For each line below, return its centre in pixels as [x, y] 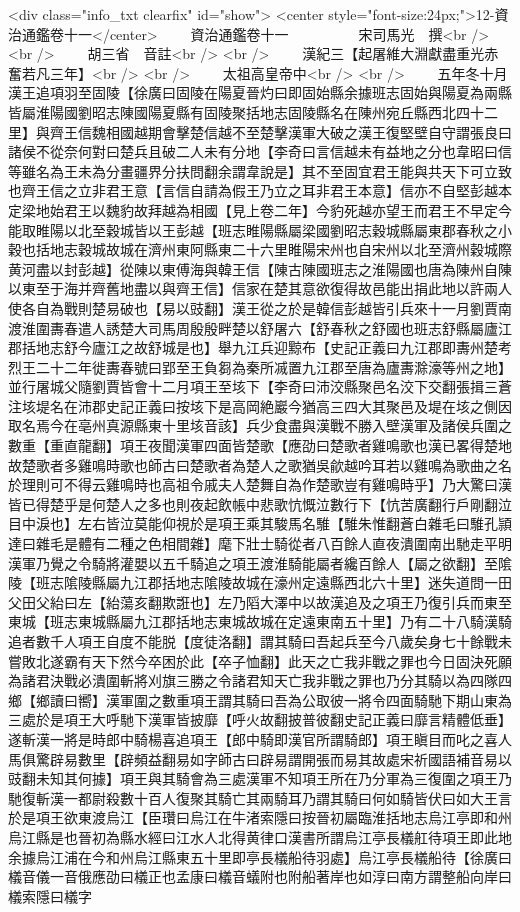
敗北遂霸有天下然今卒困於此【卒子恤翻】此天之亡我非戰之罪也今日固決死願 [266, 660]
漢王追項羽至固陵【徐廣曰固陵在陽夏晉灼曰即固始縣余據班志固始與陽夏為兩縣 [260, 92]
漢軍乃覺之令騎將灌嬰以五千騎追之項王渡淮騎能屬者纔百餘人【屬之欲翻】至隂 [260, 562]
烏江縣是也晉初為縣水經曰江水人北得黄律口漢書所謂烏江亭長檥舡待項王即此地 [260, 836]
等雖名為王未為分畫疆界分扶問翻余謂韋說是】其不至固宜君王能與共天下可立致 [260, 170]
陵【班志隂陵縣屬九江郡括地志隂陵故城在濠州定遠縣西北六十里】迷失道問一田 [260, 582]
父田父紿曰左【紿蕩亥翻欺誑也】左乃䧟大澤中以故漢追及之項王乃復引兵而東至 [260, 601]
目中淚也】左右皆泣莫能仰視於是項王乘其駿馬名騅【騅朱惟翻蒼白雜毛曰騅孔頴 [260, 523]
